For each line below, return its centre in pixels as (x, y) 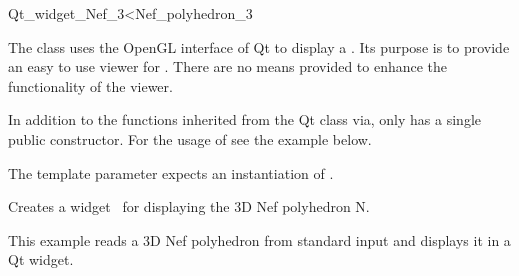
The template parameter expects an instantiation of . (171, 172)
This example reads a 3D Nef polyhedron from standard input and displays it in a (259, 239)
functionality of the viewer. (90, 85)
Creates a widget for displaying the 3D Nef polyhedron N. (189, 206)
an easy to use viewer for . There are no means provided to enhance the (228, 66)
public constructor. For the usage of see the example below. (190, 138)
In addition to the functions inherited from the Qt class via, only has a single (244, 119)
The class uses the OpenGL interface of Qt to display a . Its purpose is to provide (259, 46)
